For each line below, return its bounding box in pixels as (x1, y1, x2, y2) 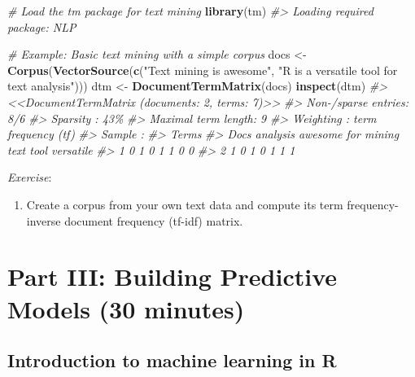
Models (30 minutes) (7, 292, 245, 325)
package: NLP (7, 18, 76, 35)
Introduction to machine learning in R (7, 348, 337, 373)
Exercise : (7, 169, 52, 186)
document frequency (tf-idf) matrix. (64, 212, 243, 229)
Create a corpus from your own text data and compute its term (26, 195, 343, 213)
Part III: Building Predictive (7, 260, 338, 293)
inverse (26, 212, 61, 229)
